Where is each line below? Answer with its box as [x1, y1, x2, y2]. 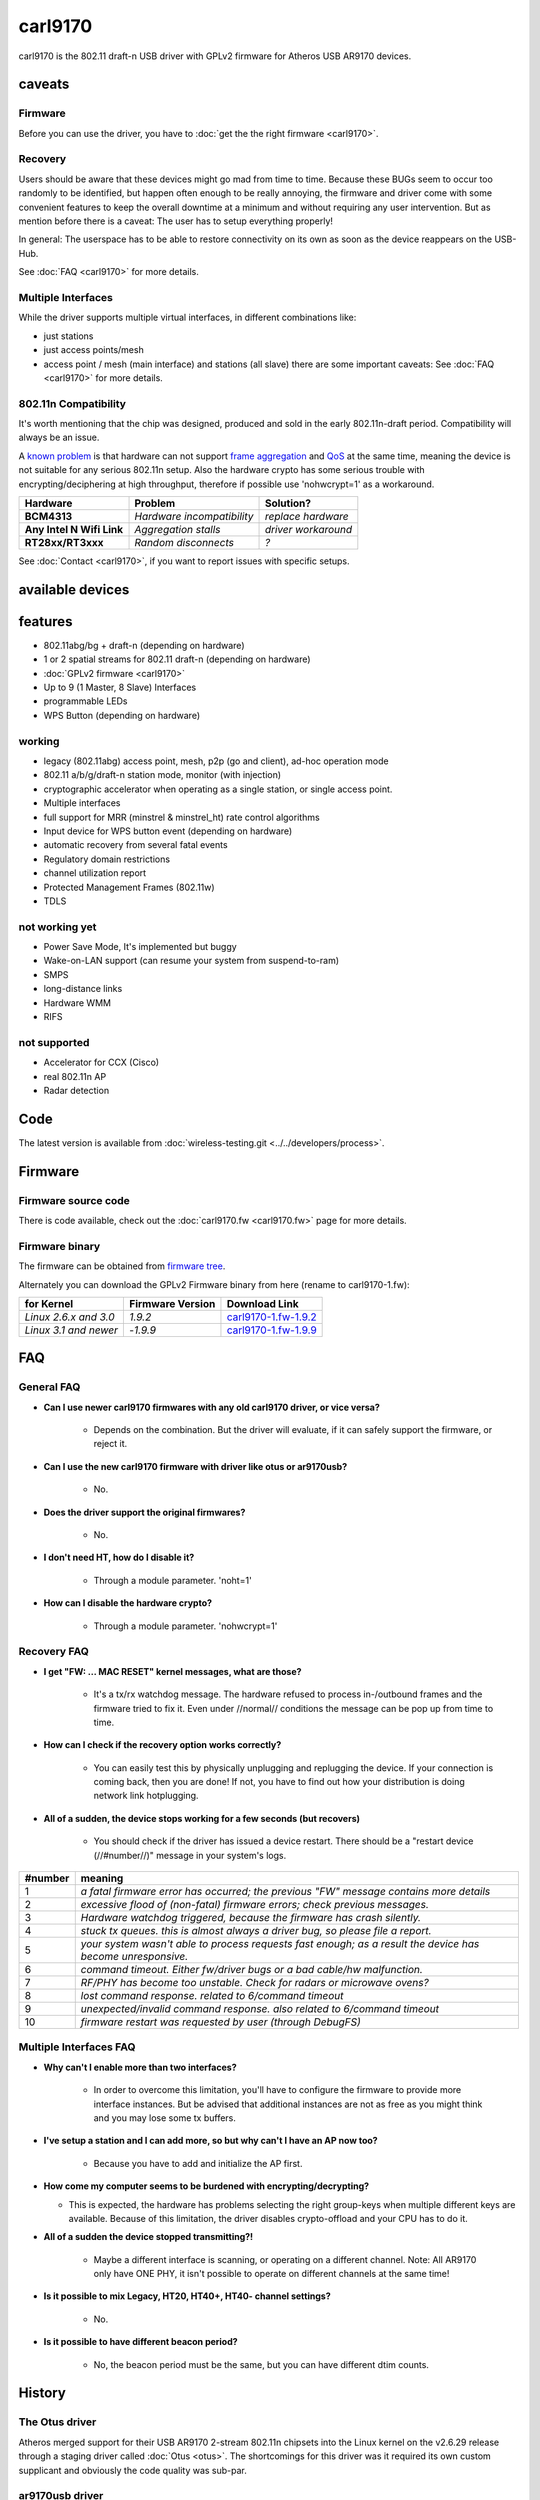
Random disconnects [134, 535, 235, 549]
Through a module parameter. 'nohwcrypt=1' [93, 1620, 278, 1632]
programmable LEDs [43, 695, 128, 707]
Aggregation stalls [134, 522, 221, 536]
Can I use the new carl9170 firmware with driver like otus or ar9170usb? [43, 1460, 348, 1472]
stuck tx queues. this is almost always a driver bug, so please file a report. [80, 1924, 432, 1938]
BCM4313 [24, 509, 73, 523]
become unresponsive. [80, 1950, 189, 1964]
